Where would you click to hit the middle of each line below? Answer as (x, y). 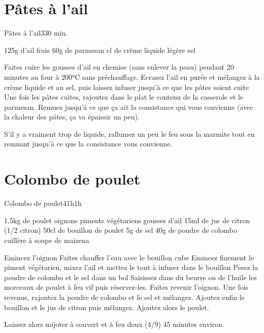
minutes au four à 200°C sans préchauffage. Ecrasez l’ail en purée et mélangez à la (132, 77)
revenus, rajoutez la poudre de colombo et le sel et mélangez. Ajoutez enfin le (124, 297)
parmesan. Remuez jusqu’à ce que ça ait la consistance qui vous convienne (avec (129, 107)
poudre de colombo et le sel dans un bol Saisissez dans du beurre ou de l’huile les (130, 277)
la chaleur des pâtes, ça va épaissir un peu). (72, 117)
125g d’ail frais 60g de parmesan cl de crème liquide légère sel (100, 50)
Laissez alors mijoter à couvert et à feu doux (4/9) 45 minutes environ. (114, 324)
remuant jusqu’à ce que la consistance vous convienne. (88, 144)
